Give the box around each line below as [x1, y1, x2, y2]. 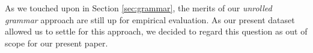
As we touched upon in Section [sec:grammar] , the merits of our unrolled [5, 2, 272, 14]
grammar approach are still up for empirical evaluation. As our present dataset [5, 13, 295, 26]
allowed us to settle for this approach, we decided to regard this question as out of [5, 25, 308, 38]
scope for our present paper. [5, 36, 108, 49]
